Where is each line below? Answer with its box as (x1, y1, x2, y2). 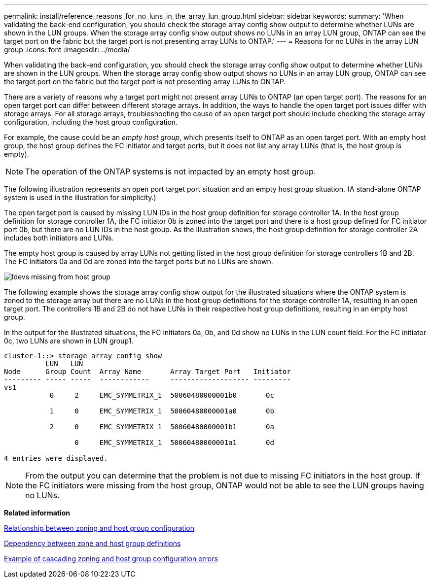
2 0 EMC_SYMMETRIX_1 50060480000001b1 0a (49, 423, 274, 431)
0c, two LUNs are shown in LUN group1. (4, 337, 134, 345)
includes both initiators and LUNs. (4, 234, 114, 242)
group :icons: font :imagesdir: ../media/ (4, 45, 130, 54)
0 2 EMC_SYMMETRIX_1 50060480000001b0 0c (49, 391, 274, 399)
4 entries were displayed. (4, 454, 108, 462)
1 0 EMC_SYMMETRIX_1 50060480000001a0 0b (49, 407, 274, 415)
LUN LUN (45, 360, 83, 368)
